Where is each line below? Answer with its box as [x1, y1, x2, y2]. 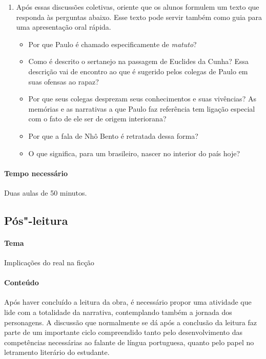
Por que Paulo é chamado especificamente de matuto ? [28, 38, 197, 49]
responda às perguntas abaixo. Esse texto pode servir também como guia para [16, 11, 262, 22]
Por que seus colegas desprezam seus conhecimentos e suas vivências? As [28, 93, 256, 104]
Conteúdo [4, 277, 39, 288]
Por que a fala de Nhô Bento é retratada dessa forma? [28, 130, 198, 141]
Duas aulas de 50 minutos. [4, 187, 87, 198]
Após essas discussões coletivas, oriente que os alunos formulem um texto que [16, 2, 259, 12]
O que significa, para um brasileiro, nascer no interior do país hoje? [28, 147, 240, 158]
